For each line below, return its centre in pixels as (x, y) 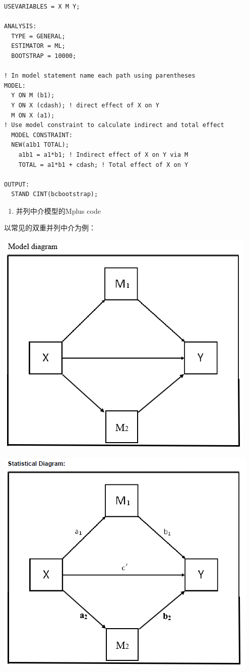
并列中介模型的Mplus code (58, 210)
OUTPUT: (17, 184)
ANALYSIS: (20, 26)
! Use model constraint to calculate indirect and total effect (114, 125)
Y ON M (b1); (33, 96)
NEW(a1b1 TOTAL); (40, 145)
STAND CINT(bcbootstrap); (55, 194)
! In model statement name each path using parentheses (100, 76)
